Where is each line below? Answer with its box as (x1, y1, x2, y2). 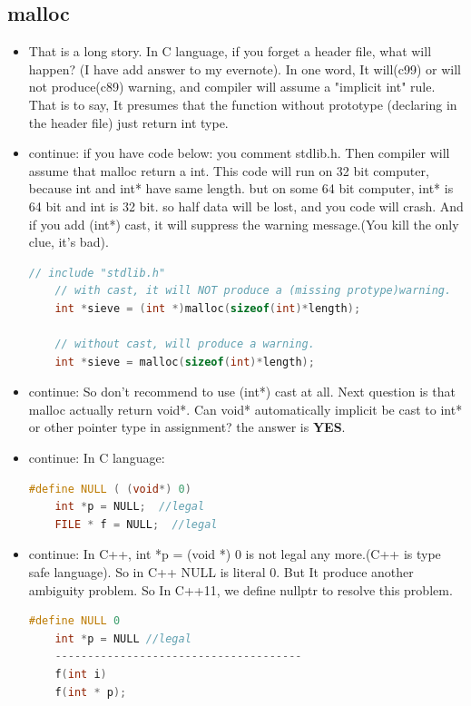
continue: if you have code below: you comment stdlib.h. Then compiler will (28, 143, 450, 162)
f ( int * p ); (54, 685, 127, 699)
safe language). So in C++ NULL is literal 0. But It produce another (28, 563, 414, 582)
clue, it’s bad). (28, 232, 109, 251)
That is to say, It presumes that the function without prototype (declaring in (28, 94, 457, 113)
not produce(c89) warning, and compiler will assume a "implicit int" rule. (28, 77, 436, 96)
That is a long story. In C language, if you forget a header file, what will (28, 42, 432, 61)
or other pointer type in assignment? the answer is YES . (28, 417, 346, 436)
